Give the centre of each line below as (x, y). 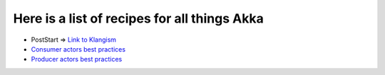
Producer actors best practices (77, 59)
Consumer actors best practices (78, 49)
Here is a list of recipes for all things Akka (138, 18)
